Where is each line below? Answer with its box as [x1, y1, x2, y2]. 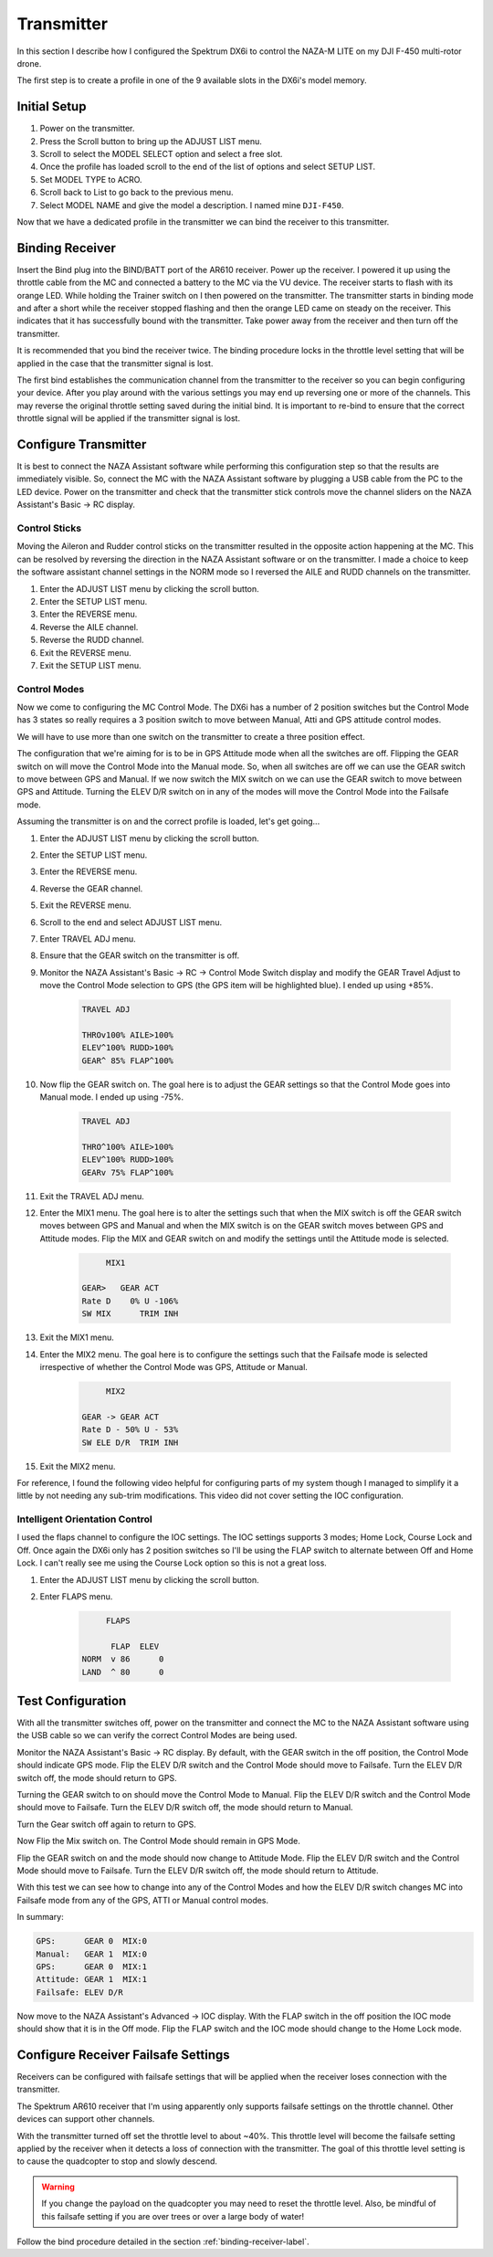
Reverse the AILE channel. [39, 621, 139, 632]
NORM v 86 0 [81, 1654, 164, 1664]
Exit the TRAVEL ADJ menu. [39, 1190, 145, 1201]
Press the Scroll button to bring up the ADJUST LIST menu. [39, 135, 262, 146]
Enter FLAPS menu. [39, 1591, 113, 1602]
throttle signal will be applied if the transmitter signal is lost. [16, 413, 241, 424]
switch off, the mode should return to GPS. [16, 1772, 177, 1783]
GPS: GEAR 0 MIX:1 [36, 1961, 148, 1972]
